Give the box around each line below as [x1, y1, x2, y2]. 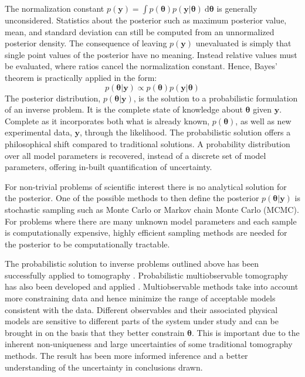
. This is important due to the [192, 326, 300, 338]
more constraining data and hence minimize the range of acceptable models [5, 292, 276, 304]
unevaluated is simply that [195, 37, 292, 49]
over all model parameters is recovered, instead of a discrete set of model [5, 149, 266, 161]
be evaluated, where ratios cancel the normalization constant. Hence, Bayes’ [5, 60, 277, 72]
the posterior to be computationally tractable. [5, 237, 170, 250]
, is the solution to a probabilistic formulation [133, 91, 298, 104]
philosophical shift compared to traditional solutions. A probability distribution [5, 137, 290, 150]
